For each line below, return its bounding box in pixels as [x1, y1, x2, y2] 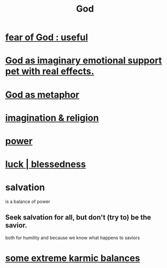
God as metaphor [5, 89, 79, 100]
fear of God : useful [5, 31, 89, 43]
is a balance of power [5, 198, 51, 205]
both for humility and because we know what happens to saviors [5, 234, 140, 241]
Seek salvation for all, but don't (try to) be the [5, 213, 151, 222]
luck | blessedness [5, 158, 86, 170]
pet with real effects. [5, 65, 95, 77]
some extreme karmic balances [5, 252, 140, 264]
